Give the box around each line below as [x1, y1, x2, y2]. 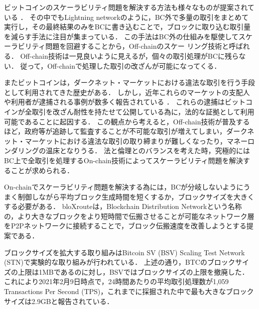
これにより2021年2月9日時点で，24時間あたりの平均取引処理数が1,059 [4, 276, 229, 287]
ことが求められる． [10, 165, 74, 175]
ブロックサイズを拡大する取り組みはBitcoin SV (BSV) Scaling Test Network [4, 247, 245, 257]
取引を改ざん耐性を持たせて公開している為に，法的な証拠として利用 [31, 106, 255, 116]
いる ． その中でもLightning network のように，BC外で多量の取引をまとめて [4, 11, 249, 22]
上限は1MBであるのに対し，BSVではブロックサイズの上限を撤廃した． [17, 266, 249, 277]
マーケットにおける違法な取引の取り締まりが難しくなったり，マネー [24, 135, 248, 146]
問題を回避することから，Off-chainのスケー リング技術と [45, 41, 229, 51]
